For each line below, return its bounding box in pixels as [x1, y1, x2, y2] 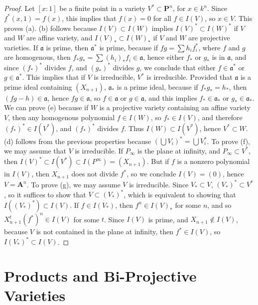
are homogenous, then [4, 52, 71, 62]
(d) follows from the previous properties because [4, 136, 151, 146]
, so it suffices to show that [4, 189, 86, 199]
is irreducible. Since [129, 179, 189, 189]
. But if [146, 156, 169, 166]
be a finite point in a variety [59, 3, 145, 13]
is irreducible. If [75, 145, 124, 155]
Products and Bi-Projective [4, 266, 197, 286]
